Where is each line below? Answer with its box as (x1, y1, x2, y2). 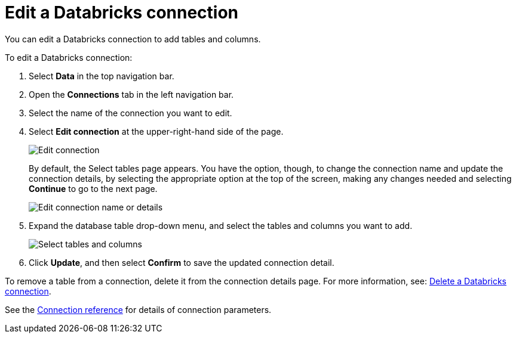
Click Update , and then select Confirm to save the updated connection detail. (29, 257, 334, 268)
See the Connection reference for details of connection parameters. (5, 304, 272, 315)
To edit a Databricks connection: (5, 52, 133, 63)
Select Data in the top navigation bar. (29, 70, 174, 81)
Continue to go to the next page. (29, 183, 158, 194)
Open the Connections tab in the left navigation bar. (29, 89, 234, 100)
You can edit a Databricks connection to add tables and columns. (5, 33, 261, 44)
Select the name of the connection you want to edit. (29, 107, 232, 118)
